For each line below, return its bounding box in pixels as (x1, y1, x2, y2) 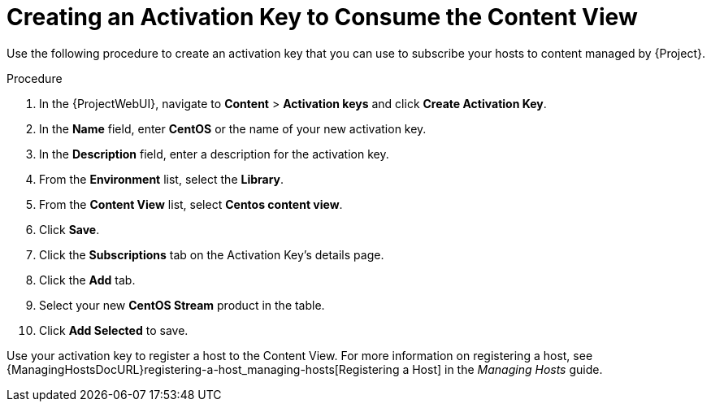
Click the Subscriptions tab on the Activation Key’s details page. (39, 247, 384, 262)
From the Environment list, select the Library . (39, 171, 284, 186)
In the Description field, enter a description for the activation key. (39, 146, 389, 161)
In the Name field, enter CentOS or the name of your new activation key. (39, 121, 427, 136)
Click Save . (39, 222, 100, 237)
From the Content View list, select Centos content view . (39, 197, 343, 211)
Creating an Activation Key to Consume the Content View (7, 3, 638, 31)
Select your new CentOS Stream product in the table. (39, 297, 325, 312)
